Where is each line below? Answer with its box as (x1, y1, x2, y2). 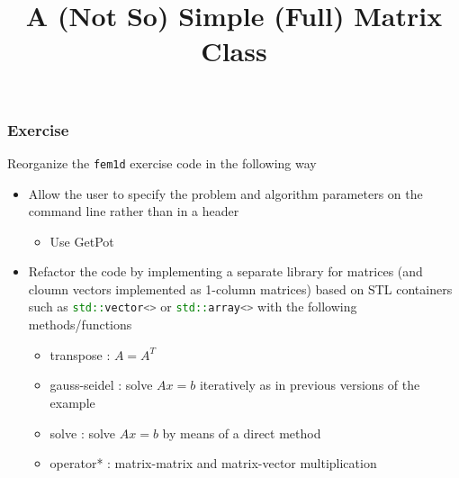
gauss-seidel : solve (49, 375, 153, 394)
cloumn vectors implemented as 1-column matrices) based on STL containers (28, 279, 453, 298)
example (49, 392, 95, 411)
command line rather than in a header (28, 202, 239, 221)
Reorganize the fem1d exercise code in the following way (7, 153, 317, 172)
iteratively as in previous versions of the (199, 375, 420, 394)
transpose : (49, 345, 111, 364)
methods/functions (28, 315, 132, 334)
